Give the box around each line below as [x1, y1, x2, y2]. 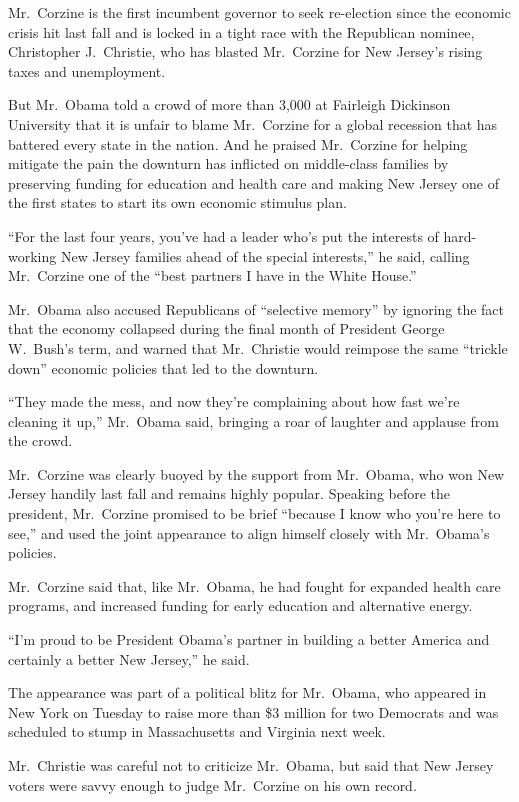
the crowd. [8, 430, 73, 451]
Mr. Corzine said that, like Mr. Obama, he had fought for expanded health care [8, 575, 501, 596]
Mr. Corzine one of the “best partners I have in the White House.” [8, 265, 417, 286]
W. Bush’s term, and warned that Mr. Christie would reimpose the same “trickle [8, 337, 508, 358]
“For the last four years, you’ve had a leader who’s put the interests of [8, 225, 439, 246]
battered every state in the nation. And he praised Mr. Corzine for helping [8, 133, 468, 154]
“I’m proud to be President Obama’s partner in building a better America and [8, 629, 490, 650]
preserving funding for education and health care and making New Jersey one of [8, 172, 499, 193]
